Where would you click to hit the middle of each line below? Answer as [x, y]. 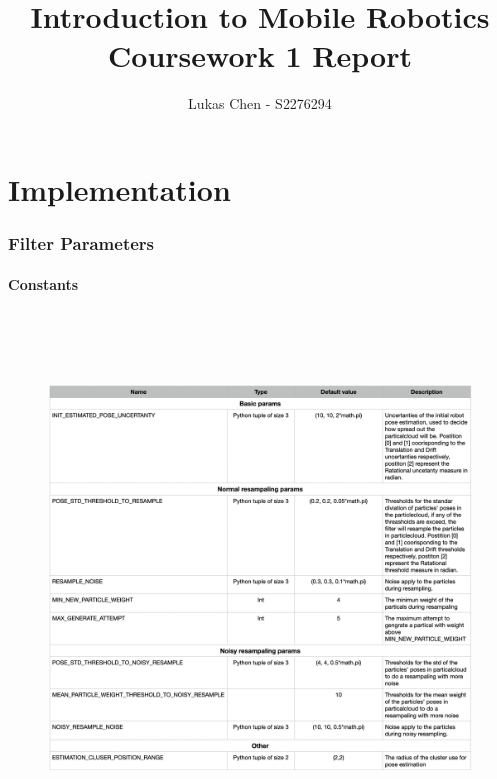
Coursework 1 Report [260, 55]
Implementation [119, 188]
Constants [43, 283]
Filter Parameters [81, 243]
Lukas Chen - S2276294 [260, 103]
